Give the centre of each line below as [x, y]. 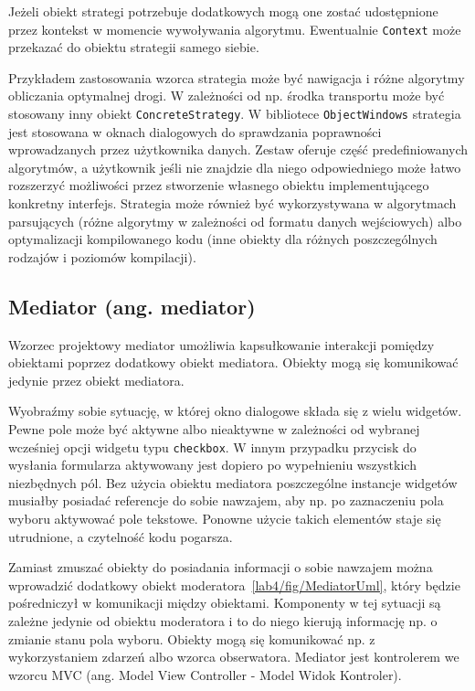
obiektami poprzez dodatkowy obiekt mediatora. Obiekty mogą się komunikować [233, 362]
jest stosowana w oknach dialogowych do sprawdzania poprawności [195, 131]
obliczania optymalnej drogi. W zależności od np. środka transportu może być [227, 96]
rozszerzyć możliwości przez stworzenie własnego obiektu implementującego [219, 185]
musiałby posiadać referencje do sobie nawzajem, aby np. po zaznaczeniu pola [226, 500]
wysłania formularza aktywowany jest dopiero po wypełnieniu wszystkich [212, 465]
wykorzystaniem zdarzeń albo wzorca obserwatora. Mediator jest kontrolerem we [234, 657]
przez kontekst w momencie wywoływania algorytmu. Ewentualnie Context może [235, 29]
